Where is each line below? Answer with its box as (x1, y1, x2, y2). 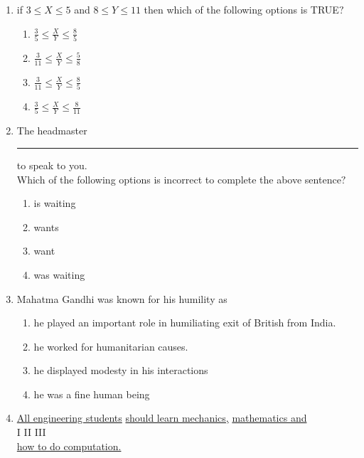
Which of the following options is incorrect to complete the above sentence (16, 171, 341, 186)
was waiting (33, 267, 85, 282)
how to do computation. (16, 438, 122, 453)
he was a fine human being (33, 386, 150, 401)
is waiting (33, 196, 76, 211)
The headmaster (16, 123, 87, 138)
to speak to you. (16, 157, 87, 172)
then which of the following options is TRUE (144, 2, 339, 16)
